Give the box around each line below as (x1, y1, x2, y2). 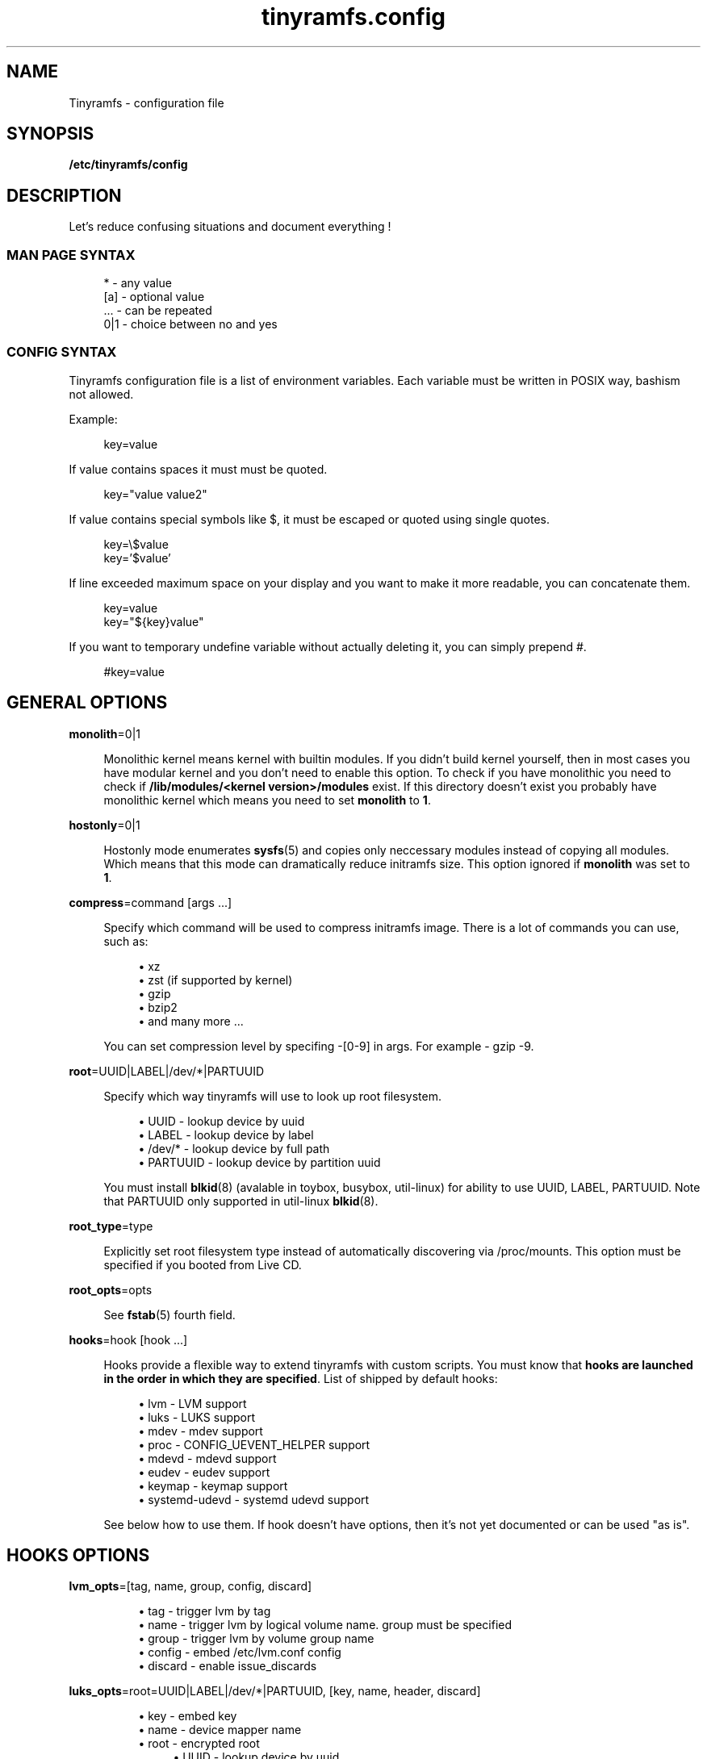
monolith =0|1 (69, 726, 140, 741)
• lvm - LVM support (138, 1396, 247, 1410)
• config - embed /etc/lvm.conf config (138, 1645, 341, 1660)
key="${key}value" (103, 614, 204, 629)
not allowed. (69, 386, 134, 401)
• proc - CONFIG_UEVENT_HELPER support (138, 1437, 370, 1452)
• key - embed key (138, 1709, 237, 1723)
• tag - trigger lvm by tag (138, 1604, 271, 1619)
